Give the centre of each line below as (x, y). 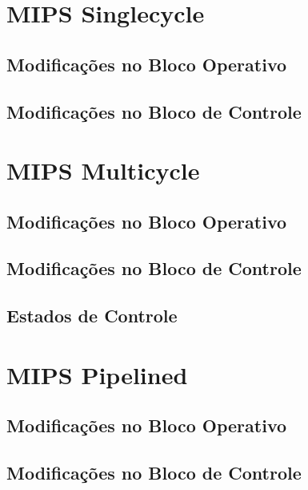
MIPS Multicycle (103, 170)
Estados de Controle (92, 316)
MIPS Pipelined (97, 374)
